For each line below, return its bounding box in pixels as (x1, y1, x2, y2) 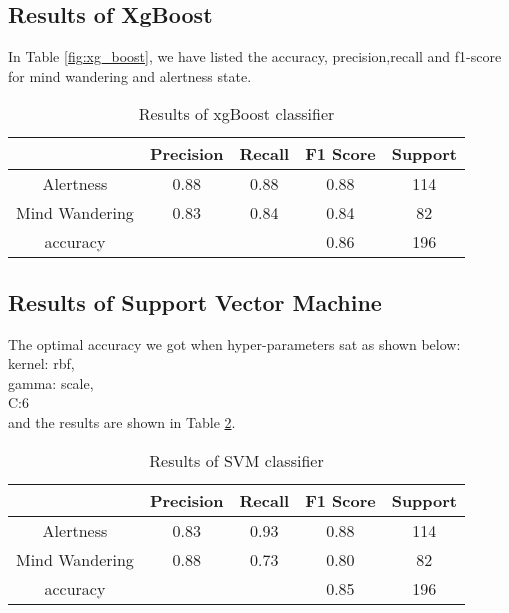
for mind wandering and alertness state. (8, 65, 252, 86)
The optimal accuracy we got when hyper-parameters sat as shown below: (8, 333, 461, 354)
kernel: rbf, (8, 353, 75, 374)
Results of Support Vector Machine (8, 286, 382, 317)
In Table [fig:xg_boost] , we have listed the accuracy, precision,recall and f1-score (8, 46, 502, 67)
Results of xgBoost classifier (138, 102, 335, 126)
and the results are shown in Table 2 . (8, 411, 236, 432)
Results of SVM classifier (149, 448, 324, 472)
